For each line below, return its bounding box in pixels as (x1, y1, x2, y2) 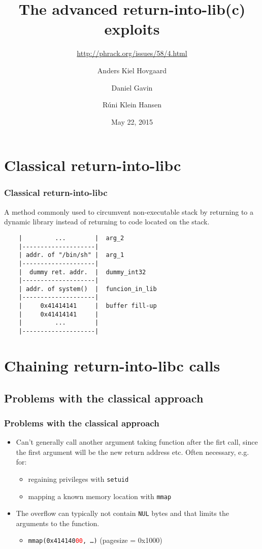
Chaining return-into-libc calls (4, 355, 220, 375)
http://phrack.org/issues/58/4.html (77, 48, 187, 59)
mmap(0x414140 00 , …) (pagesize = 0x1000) (28, 535, 162, 545)
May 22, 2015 (111, 116, 153, 127)
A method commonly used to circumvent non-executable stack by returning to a (4, 206, 254, 217)
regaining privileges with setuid (28, 473, 129, 484)
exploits (104, 18, 160, 39)
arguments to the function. (16, 517, 100, 528)
